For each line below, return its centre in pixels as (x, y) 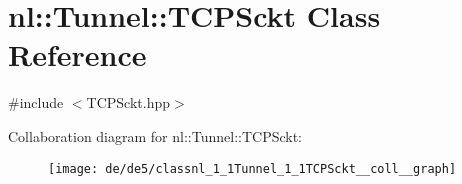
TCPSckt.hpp (128, 102)
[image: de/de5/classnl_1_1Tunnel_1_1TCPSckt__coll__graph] (252, 168)
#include (36, 102)
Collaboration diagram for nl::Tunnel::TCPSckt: (155, 135)
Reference (77, 54)
